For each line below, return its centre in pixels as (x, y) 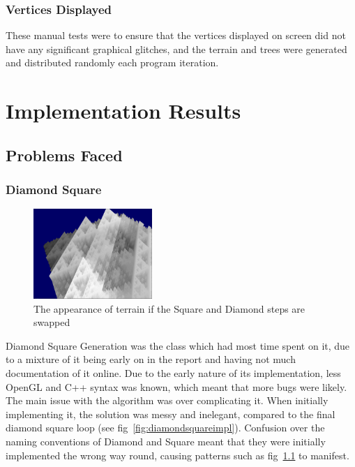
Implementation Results (123, 111)
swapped (52, 322)
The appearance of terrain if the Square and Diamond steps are (169, 308)
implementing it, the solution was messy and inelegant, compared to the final (171, 414)
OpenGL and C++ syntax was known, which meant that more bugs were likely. (176, 386)
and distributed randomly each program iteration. (112, 62)
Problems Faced (64, 155)
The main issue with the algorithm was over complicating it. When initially (167, 400)
